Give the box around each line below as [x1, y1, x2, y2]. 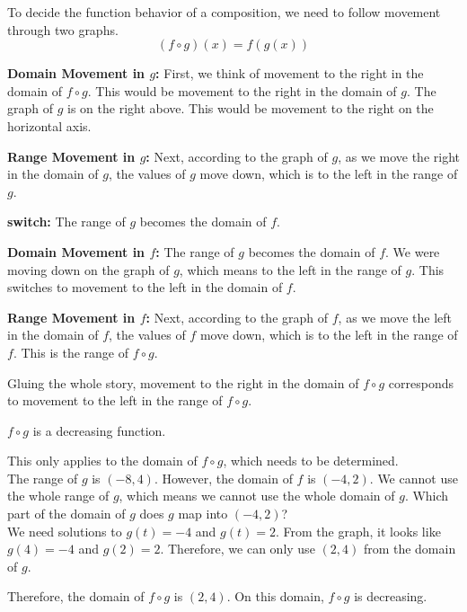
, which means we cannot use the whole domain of [119, 486, 395, 505]
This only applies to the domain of [7, 451, 198, 470]
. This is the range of [13, 342, 129, 361]
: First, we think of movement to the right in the [155, 64, 424, 83]
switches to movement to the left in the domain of [7, 278, 283, 297]
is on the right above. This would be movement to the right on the [67, 99, 434, 118]
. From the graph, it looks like [275, 521, 441, 540]
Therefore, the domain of [7, 587, 145, 606]
